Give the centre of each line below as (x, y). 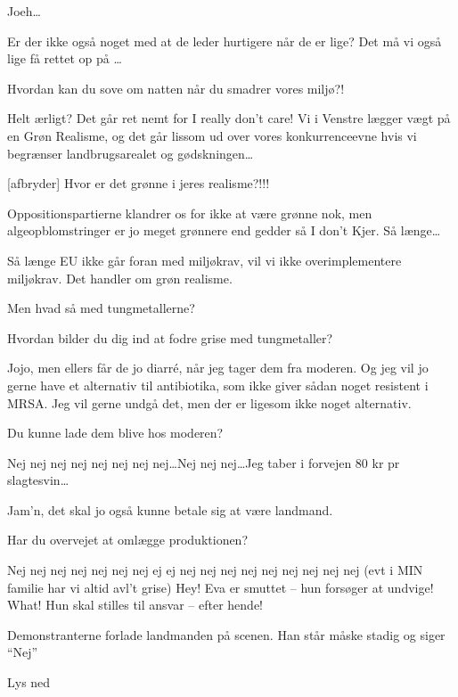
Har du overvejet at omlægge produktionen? (128, 540)
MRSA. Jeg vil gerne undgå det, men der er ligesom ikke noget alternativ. (209, 402)
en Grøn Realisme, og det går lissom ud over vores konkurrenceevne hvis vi (212, 135)
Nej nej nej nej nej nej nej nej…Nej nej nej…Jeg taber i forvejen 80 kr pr (204, 462)
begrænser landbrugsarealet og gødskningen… (131, 153)
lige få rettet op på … (65, 58)
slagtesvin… (38, 480)
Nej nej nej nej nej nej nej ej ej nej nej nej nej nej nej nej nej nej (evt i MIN (215, 570)
